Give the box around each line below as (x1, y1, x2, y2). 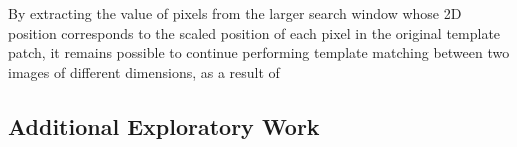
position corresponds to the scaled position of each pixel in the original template (8, 22, 501, 43)
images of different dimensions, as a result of (8, 61, 280, 82)
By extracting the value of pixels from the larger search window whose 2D (8, 3, 462, 23)
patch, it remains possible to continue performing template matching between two (8, 42, 510, 63)
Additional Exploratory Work (8, 110, 320, 141)
